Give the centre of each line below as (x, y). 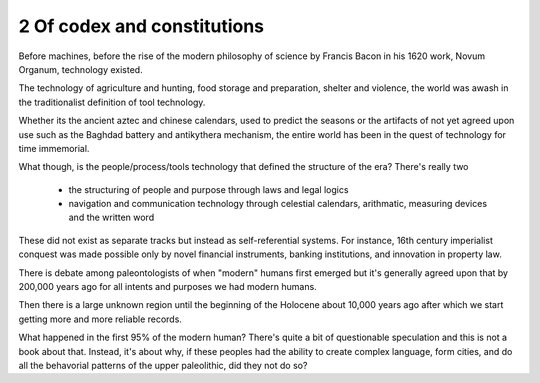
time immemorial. (54, 148)
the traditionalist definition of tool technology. (112, 102)
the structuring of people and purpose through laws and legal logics (208, 189)
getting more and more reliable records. (100, 319)
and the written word (111, 217)
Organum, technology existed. (81, 69)
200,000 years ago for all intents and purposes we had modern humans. (167, 287)
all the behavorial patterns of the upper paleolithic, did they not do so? (163, 365)
